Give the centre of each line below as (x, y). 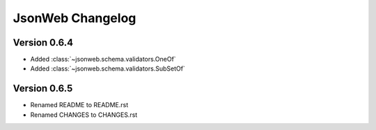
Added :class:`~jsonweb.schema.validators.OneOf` (103, 59)
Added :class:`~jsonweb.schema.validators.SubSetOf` (108, 68)
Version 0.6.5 (43, 89)
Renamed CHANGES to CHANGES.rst (84, 115)
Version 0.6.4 (43, 43)
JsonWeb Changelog (75, 18)
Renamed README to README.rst (79, 105)
